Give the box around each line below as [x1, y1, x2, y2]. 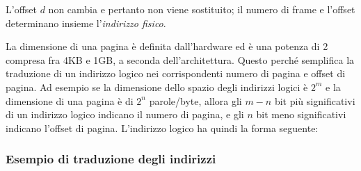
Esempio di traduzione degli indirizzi [6, 150, 216, 168]
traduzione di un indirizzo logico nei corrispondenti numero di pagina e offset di [6, 66, 346, 81]
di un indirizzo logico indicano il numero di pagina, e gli [6, 107, 244, 122]
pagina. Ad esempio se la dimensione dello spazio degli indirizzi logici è [6, 79, 308, 94]
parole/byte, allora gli [149, 93, 242, 108]
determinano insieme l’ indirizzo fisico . [6, 15, 166, 30]
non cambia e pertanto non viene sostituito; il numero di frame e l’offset [48, 2, 355, 16]
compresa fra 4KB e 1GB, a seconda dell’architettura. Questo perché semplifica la [6, 52, 355, 67]
